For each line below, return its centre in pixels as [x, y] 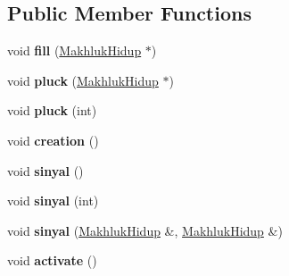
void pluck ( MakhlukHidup [83, 80]
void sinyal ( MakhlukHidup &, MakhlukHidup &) [145, 230]
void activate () [52, 260]
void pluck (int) [52, 110]
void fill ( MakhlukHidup [74, 50]
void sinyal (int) [53, 201]
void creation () [53, 140]
